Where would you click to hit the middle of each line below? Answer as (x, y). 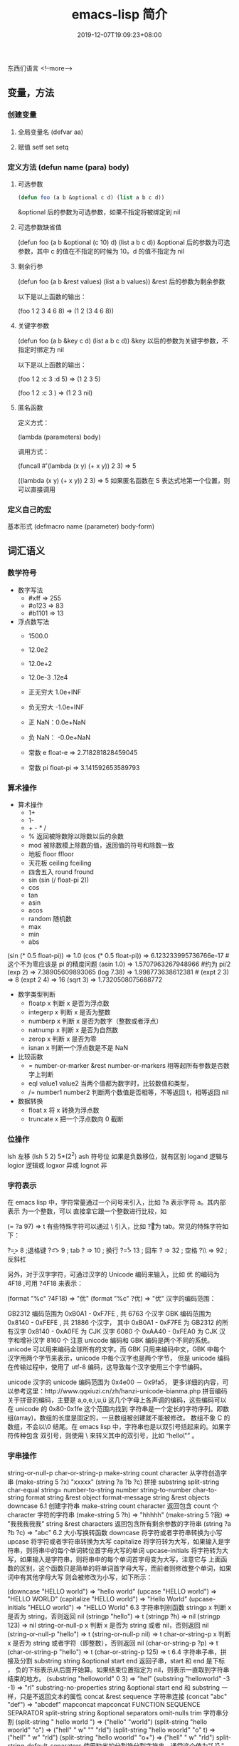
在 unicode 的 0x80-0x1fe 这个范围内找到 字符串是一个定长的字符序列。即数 (118, 1409)
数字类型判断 (36, 994)
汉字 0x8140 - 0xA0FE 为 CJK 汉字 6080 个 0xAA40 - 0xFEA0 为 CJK (116, 1331)
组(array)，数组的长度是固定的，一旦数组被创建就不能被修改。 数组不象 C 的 (119, 1418)
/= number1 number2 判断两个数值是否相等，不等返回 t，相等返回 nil (128, 1092)
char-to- (205, 1490)
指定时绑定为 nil (41, 349)
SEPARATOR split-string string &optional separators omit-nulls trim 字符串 (115, 1713)
